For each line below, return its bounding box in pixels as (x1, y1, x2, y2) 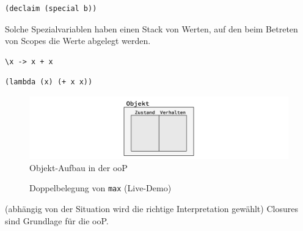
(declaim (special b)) (5, 4, 97, 13)
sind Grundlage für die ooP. (5, 214, 109, 227)
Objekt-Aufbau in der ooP (29, 161, 128, 174)
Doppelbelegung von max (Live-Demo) (29, 182, 172, 194)
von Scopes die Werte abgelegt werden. (5, 34, 151, 47)
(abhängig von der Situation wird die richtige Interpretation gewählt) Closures (5, 202, 298, 215)
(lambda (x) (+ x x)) (5, 78, 93, 87)
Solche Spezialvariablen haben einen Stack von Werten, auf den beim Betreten (5, 22, 298, 35)
